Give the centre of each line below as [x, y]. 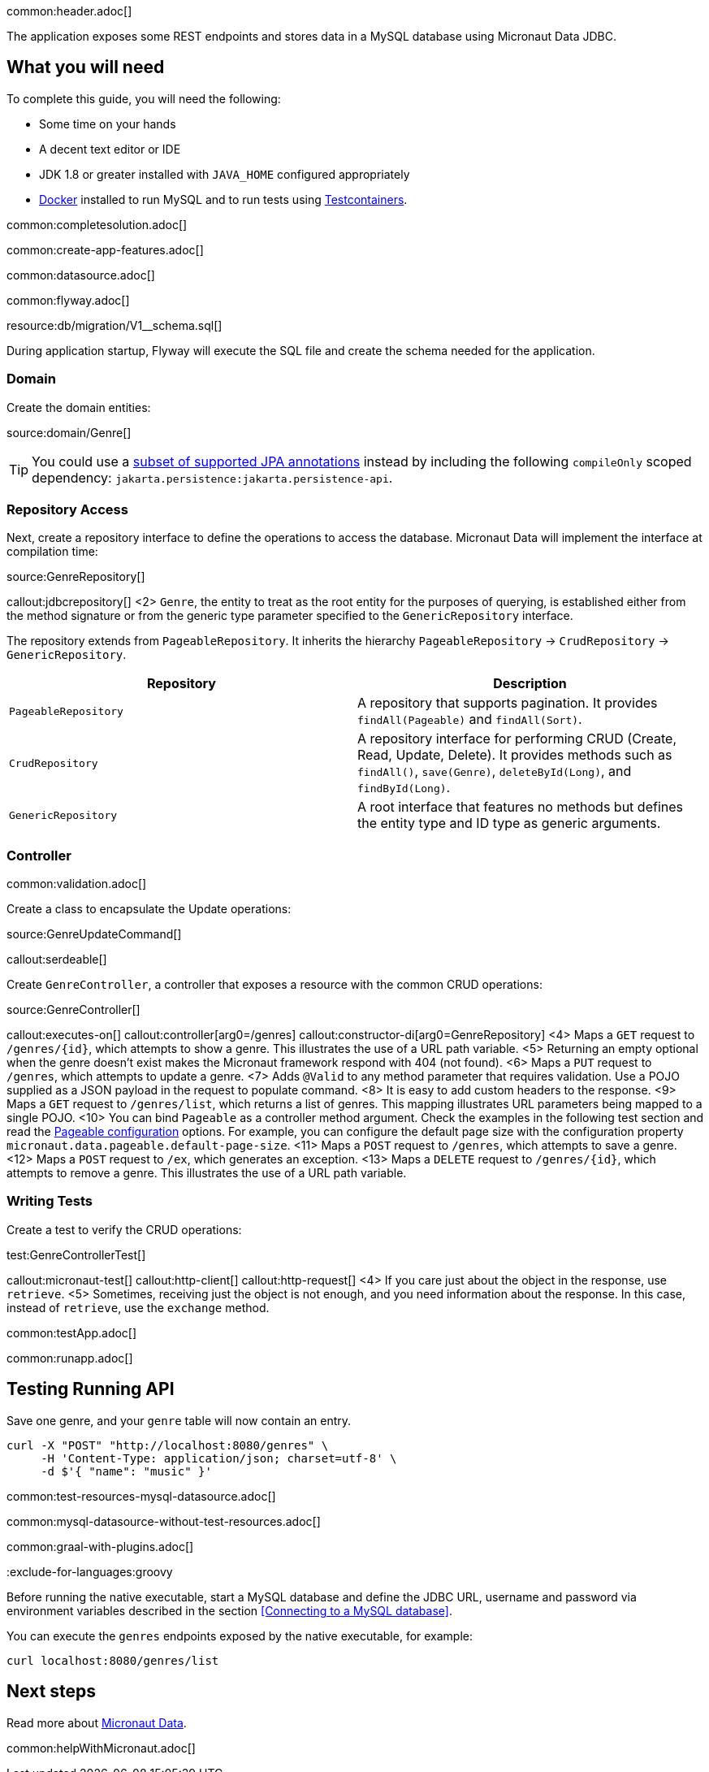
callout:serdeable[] [57, 960]
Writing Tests [50, 1201]
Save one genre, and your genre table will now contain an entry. [179, 1420]
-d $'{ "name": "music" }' [126, 1471]
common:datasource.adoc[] [81, 275]
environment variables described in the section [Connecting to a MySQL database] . [229, 1610]
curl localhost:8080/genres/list [113, 1660]
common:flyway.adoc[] [68, 300]
